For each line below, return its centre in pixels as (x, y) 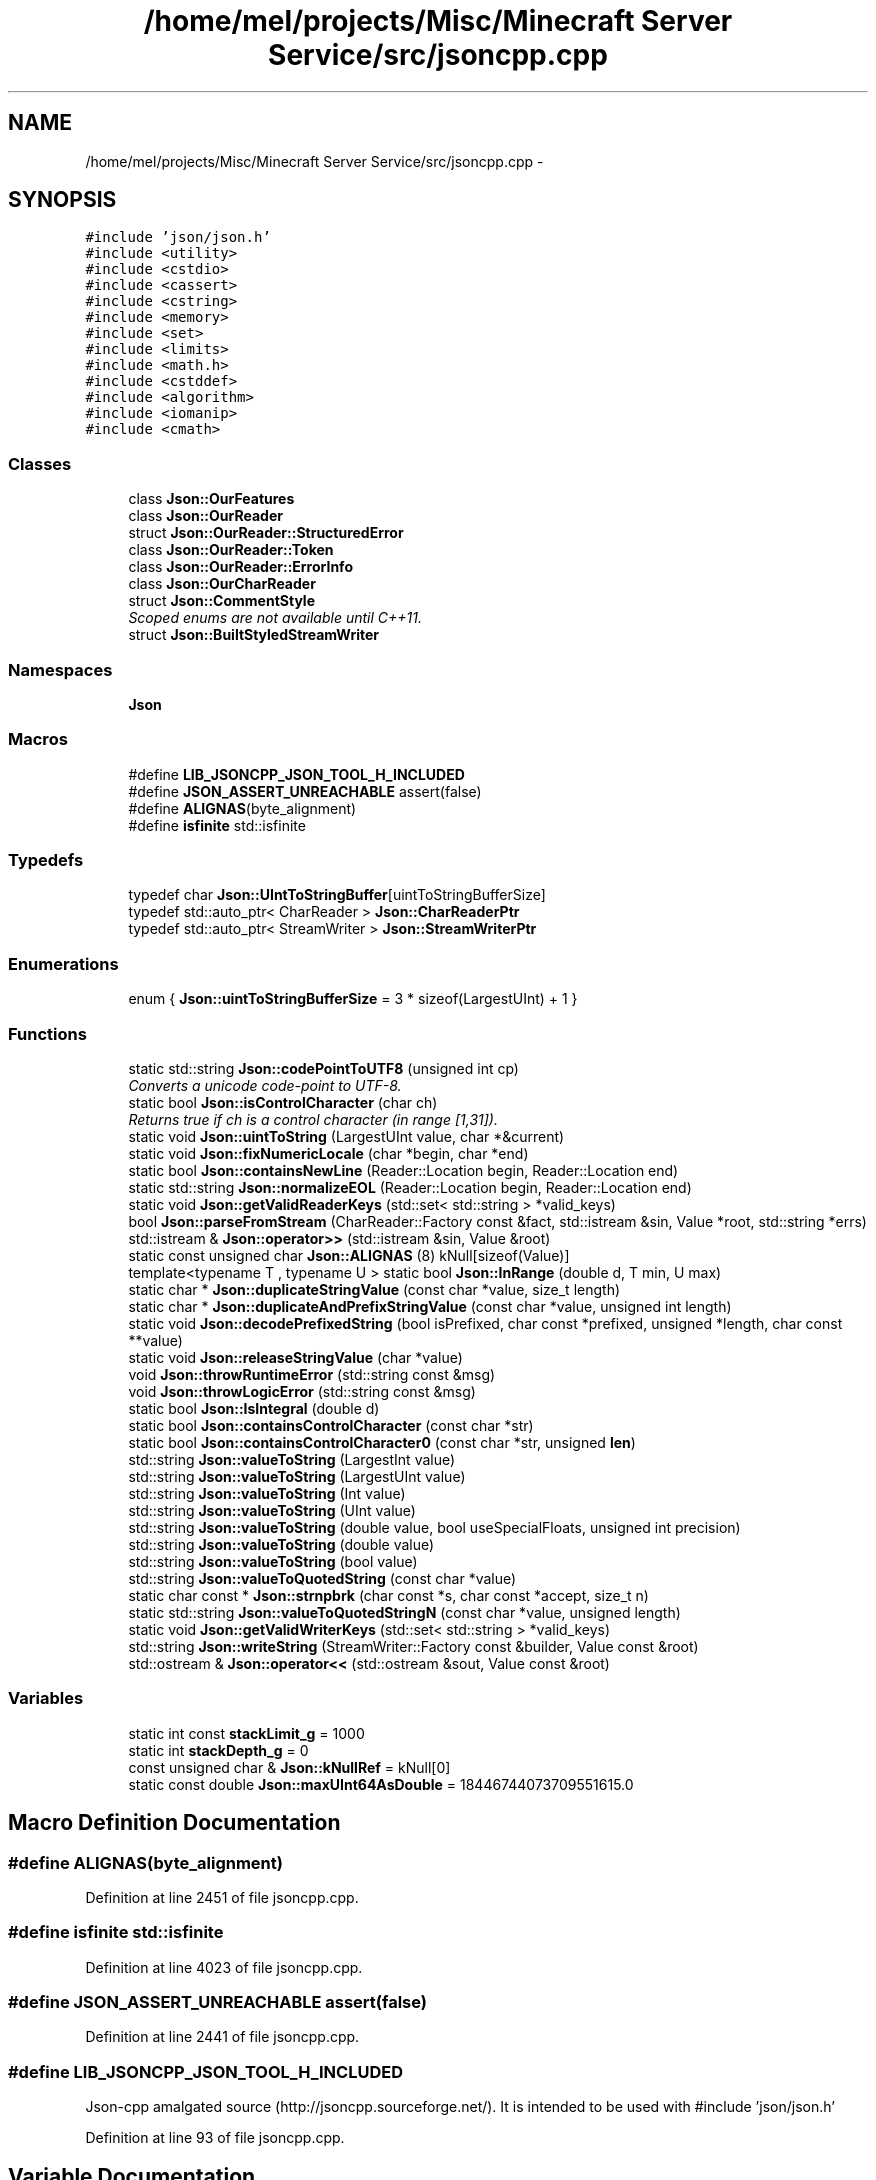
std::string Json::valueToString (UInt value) (272, 1510)
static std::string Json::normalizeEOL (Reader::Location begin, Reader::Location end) (410, 1187)
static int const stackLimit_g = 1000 (246, 1733)
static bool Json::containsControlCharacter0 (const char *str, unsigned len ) (382, 1442)
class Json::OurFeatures (211, 499)
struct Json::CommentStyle (221, 601)
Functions (47, 1033)
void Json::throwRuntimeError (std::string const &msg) (312, 1374)
